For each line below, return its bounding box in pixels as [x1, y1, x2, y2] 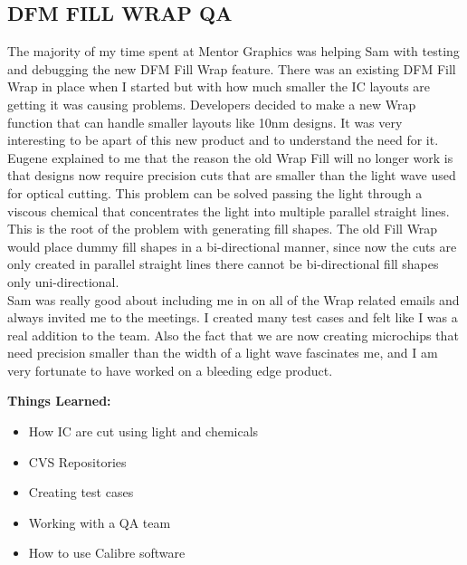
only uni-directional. [7, 272, 119, 291]
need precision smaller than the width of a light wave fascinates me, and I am [7, 343, 438, 362]
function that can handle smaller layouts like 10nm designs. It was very [7, 112, 403, 131]
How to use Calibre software [28, 543, 186, 562]
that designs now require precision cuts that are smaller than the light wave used [7, 166, 456, 185]
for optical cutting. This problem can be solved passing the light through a [7, 183, 423, 202]
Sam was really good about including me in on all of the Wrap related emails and [7, 290, 460, 309]
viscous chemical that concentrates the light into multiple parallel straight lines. [7, 201, 450, 220]
